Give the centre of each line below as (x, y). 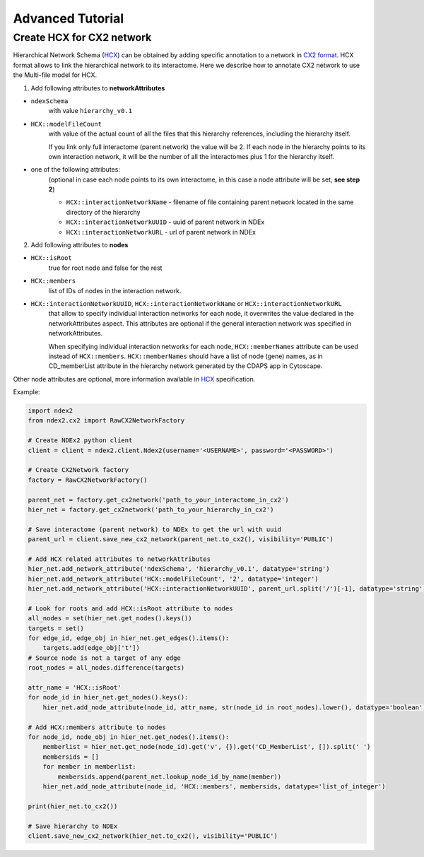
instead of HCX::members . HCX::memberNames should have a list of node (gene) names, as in (185, 356)
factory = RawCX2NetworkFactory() (88, 480)
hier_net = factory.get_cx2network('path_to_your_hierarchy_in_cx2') (151, 510)
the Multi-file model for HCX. (55, 75)
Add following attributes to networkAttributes (98, 88)
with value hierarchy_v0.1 (90, 111)
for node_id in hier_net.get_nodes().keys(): (108, 697)
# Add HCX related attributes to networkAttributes (119, 559)
